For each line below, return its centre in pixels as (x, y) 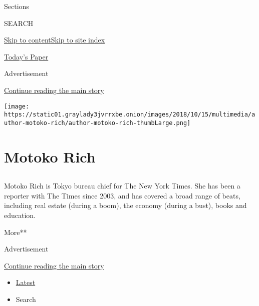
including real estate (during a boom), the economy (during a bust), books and (125, 205)
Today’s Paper (26, 56)
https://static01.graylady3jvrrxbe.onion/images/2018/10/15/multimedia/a (130, 115)
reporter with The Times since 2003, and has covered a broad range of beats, (122, 195)
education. (20, 215)
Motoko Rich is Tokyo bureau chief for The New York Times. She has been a (122, 186)
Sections (17, 6)
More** (16, 232)
